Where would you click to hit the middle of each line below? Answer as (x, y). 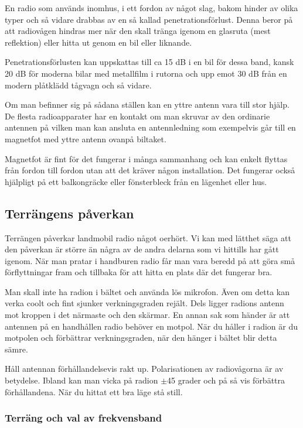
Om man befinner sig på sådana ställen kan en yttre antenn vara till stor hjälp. (147, 105)
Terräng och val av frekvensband (84, 418)
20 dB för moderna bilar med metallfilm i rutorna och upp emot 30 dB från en (146, 73)
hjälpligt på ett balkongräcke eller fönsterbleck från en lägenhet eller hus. (136, 181)
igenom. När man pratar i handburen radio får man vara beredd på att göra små (150, 260)
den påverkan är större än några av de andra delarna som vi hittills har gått (142, 249)
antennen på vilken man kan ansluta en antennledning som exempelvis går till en (150, 127)
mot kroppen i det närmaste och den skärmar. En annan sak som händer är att (147, 315)
